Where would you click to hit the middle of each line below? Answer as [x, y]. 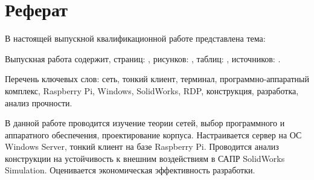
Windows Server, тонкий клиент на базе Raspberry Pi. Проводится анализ [142, 146]
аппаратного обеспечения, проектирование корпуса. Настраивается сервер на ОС [153, 134]
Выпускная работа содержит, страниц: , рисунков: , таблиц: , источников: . [143, 58]
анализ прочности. [39, 102]
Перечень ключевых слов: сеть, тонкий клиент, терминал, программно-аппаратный [157, 79]
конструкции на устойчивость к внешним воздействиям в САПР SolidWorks [145, 158]
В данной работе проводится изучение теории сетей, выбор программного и [145, 123]
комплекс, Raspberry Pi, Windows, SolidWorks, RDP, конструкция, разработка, [152, 90]
